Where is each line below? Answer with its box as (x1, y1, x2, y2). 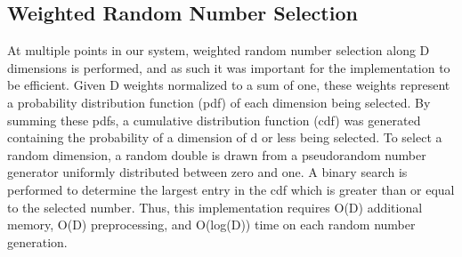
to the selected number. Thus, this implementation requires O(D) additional (7, 197, 423, 216)
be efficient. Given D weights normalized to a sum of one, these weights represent (7, 76, 450, 94)
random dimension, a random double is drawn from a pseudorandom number (7, 145, 426, 164)
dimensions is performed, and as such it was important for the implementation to (7, 58, 450, 76)
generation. (7, 232, 68, 251)
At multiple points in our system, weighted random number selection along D (7, 41, 430, 60)
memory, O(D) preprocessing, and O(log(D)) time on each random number (7, 215, 416, 234)
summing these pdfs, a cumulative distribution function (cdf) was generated (7, 110, 421, 129)
